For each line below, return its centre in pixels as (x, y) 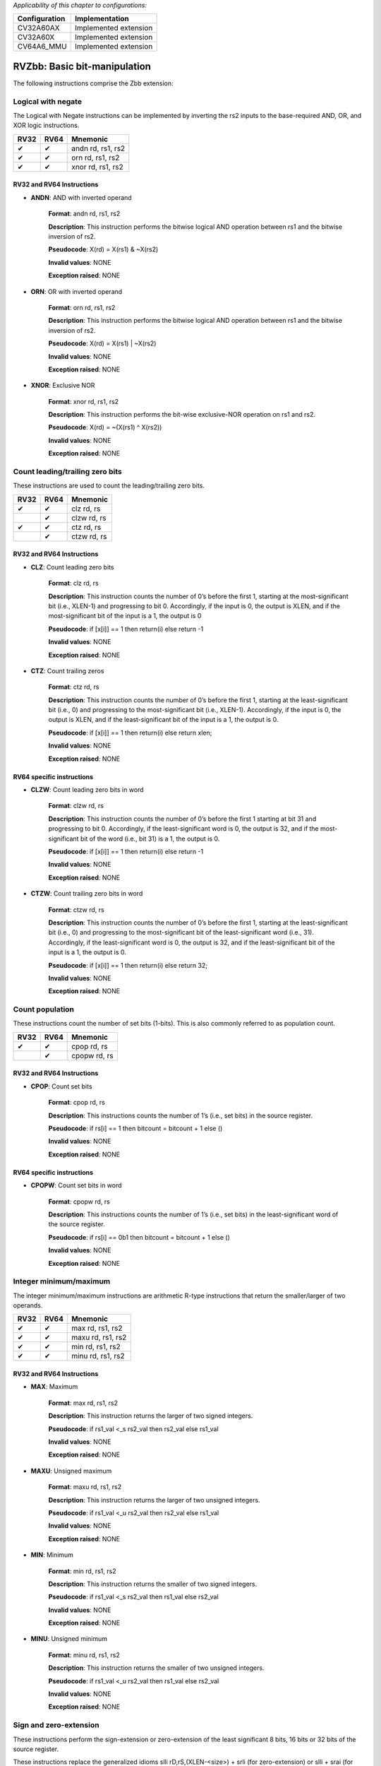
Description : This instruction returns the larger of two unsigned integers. (154, 1500)
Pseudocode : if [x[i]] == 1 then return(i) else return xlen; (130, 733)
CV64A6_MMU (42, 47)
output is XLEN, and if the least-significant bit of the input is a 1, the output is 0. (163, 720)
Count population (43, 1009)
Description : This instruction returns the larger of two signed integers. (151, 1416)
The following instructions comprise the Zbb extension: (93, 83)
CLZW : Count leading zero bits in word (87, 790)
